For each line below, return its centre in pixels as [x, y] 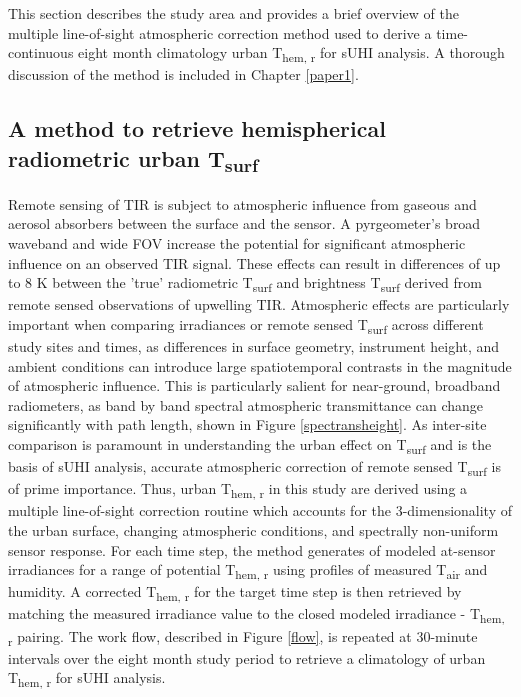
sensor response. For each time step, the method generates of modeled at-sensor [252, 549]
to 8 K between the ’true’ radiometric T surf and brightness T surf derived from [245, 283]
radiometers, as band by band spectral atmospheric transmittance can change [246, 404]
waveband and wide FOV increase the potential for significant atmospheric [237, 242]
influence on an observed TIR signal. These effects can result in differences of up [254, 262]
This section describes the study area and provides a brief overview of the [233, 13]
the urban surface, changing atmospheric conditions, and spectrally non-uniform [253, 529]
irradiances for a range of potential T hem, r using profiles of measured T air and [248, 570]
